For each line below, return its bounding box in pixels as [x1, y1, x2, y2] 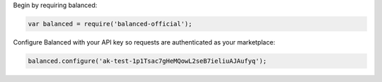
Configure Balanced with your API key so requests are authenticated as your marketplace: [13, 37, 276, 46]
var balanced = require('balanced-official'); [28, 20, 192, 28]
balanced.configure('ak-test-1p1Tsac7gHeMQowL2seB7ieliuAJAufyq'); [28, 57, 267, 65]
